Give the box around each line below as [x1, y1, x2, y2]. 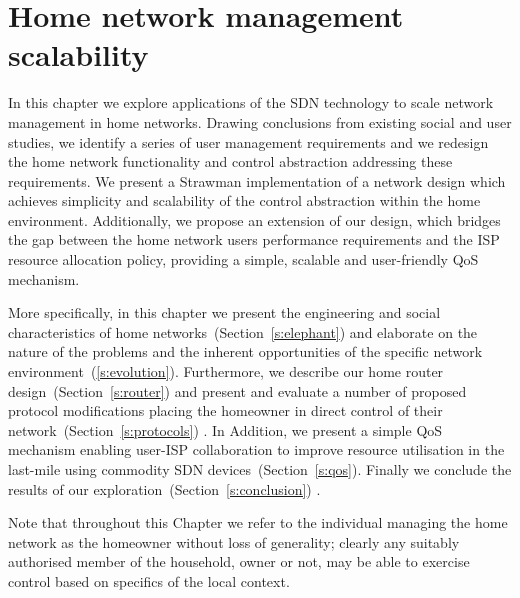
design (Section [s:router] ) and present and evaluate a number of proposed [8, 380, 467, 401]
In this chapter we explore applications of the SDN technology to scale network [8, 92, 494, 113]
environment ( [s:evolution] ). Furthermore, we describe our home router [8, 361, 444, 382]
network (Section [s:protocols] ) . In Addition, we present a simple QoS [8, 419, 443, 440]
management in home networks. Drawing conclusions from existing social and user [8, 111, 512, 132]
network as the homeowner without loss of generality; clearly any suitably [8, 531, 460, 552]
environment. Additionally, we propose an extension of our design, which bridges [8, 209, 501, 230]
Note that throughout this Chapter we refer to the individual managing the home [8, 512, 508, 533]
